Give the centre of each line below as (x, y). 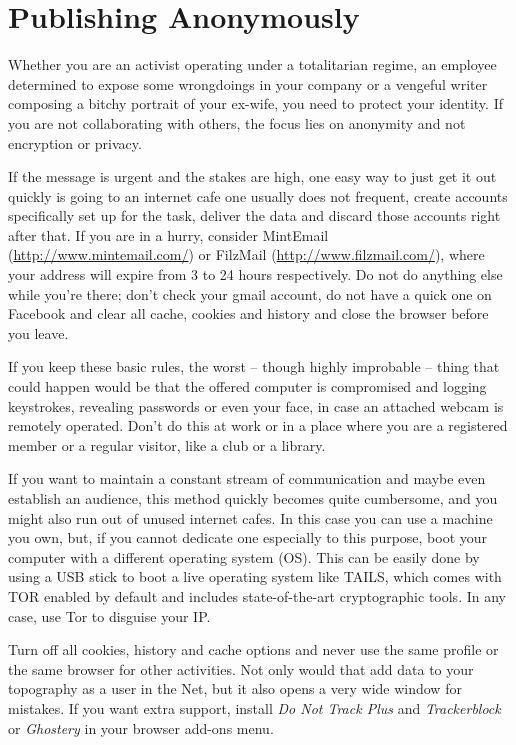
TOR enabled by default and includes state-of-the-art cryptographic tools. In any (257, 595)
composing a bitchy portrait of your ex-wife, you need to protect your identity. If (255, 103)
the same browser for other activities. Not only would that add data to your (241, 668)
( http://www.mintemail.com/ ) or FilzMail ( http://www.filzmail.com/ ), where (246, 254)
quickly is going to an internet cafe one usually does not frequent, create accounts (258, 195)
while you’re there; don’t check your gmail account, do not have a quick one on (250, 293)
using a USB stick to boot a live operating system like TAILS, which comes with (255, 576)
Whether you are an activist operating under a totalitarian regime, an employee (252, 64)
